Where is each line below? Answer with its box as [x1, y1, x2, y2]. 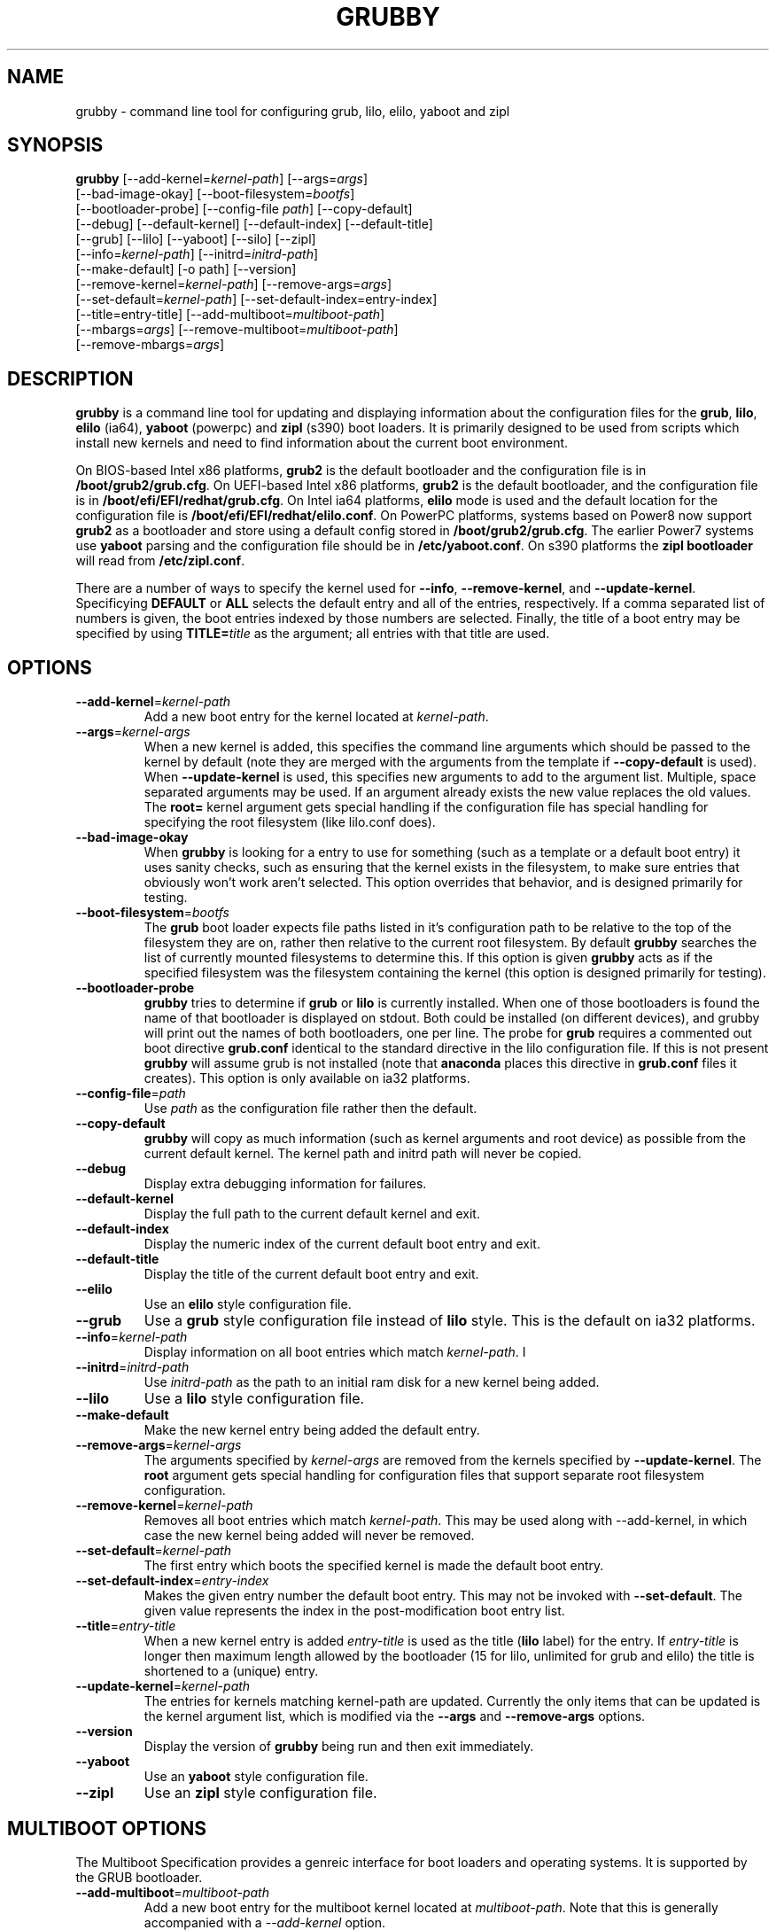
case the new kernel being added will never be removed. [144, 1528, 475, 1544]
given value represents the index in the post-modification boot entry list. [144, 1603, 565, 1619]
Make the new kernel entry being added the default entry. [144, 1422, 480, 1438]
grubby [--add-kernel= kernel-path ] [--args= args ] [75, 171, 369, 187]
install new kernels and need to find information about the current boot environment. [75, 435, 569, 451]
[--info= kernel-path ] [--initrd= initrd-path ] [75, 246, 319, 262]
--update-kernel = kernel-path [75, 1678, 251, 1694]
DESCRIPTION [7, 367, 134, 390]
